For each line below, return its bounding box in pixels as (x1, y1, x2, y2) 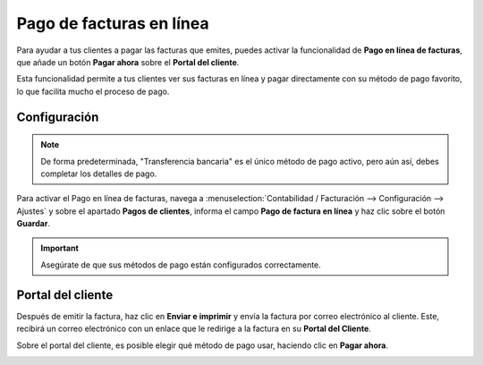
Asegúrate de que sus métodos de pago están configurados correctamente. (40, 259, 321, 270)
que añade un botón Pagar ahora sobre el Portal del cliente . (16, 56, 240, 67)
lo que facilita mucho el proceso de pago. (16, 86, 170, 97)
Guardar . (16, 218, 51, 229)
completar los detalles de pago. (40, 168, 157, 179)
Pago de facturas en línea (16, 13, 209, 33)
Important (40, 242, 80, 254)
